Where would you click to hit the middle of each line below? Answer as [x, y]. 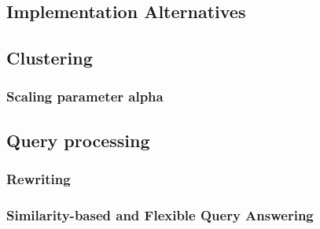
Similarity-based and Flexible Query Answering [160, 214]
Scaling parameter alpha [85, 96]
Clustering [50, 58]
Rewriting [39, 179]
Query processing [78, 140]
